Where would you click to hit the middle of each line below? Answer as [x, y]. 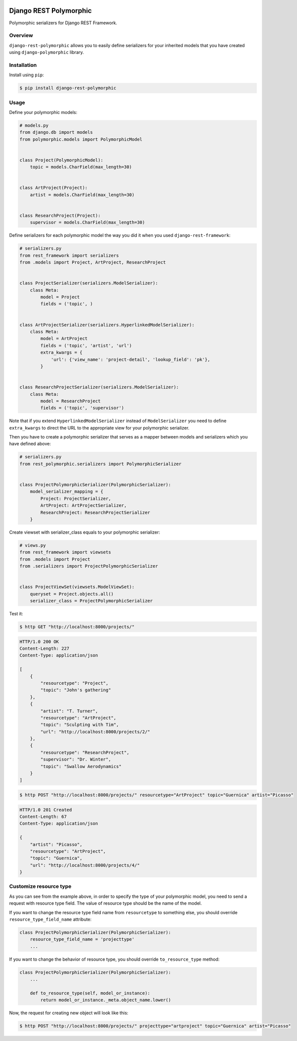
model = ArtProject [64, 339]
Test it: [16, 614]
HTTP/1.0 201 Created [46, 810]
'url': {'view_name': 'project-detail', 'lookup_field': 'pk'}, [130, 359]
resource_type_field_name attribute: [50, 919]
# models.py [34, 125]
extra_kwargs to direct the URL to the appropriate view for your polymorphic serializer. [99, 428]
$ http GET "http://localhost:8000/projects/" [77, 627]
